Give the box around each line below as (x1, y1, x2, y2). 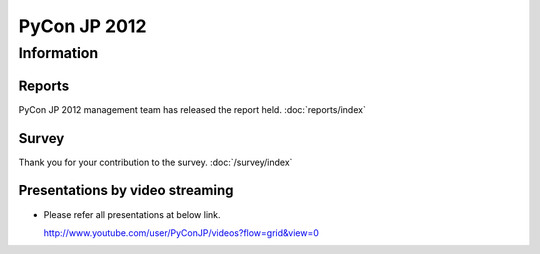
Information (18, 44, 99, 62)
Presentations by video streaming (18, 182, 234, 199)
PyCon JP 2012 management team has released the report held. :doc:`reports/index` (18, 103, 367, 115)
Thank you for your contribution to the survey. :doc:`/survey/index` (18, 156, 293, 168)
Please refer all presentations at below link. (43, 208, 221, 220)
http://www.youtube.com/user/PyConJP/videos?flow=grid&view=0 (43, 226, 320, 239)
